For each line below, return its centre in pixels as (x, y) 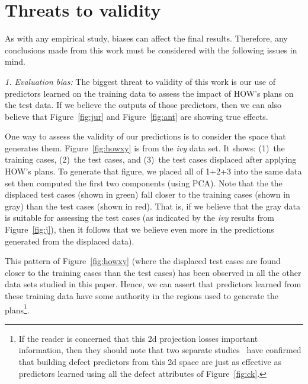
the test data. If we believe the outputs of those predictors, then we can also (143, 105)
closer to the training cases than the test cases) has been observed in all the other (153, 272)
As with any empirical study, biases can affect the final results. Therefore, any (146, 38)
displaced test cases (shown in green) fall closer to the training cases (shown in (147, 194)
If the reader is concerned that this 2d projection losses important (138, 338)
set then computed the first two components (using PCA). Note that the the (144, 183)
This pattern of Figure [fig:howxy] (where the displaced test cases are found (143, 261)
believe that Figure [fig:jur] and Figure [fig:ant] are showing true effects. (137, 116)
